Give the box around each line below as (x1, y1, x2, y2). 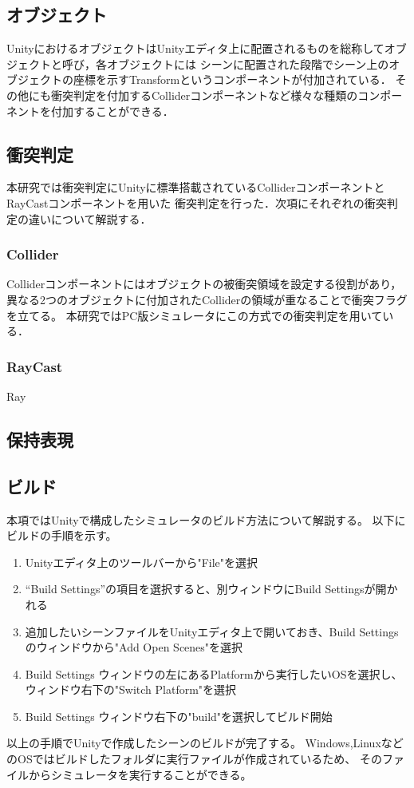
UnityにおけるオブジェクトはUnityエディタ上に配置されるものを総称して (6, 40, 384, 57)
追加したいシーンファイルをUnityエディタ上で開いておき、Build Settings (25, 623, 399, 640)
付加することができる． (50, 102, 174, 119)
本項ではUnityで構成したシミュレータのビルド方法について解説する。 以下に (6, 511, 406, 528)
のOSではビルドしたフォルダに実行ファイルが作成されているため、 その (6, 750, 382, 767)
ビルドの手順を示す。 (6, 527, 117, 544)
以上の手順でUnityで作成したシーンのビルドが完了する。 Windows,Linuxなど (6, 735, 404, 751)
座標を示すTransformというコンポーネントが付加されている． (73, 71, 392, 88)
